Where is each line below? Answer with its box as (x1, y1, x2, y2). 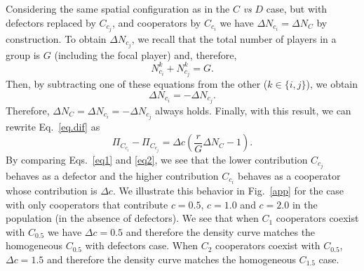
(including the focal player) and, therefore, (54, 47, 237, 62)
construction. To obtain (6, 31, 107, 46)
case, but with (266, 1, 328, 15)
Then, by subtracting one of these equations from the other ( (6, 76, 268, 91)
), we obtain (306, 76, 358, 91)
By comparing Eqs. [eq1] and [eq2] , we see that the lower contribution (6, 152, 308, 166)
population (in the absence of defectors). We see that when (6, 211, 259, 225)
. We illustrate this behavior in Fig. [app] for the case (112, 183, 344, 197)
